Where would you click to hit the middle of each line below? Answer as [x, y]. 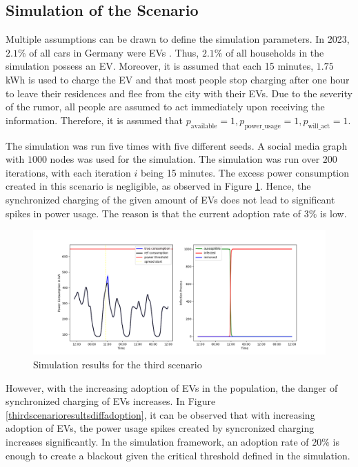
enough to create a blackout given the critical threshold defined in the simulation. [178, 455]
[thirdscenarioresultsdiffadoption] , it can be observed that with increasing [160, 414]
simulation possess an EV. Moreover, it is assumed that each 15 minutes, [160, 66]
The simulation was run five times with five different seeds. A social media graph [177, 145]
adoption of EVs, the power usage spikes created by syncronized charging [160, 428]
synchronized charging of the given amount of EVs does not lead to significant [170, 199]
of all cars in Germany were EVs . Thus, [114, 52]
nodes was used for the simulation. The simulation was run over [185, 159]
